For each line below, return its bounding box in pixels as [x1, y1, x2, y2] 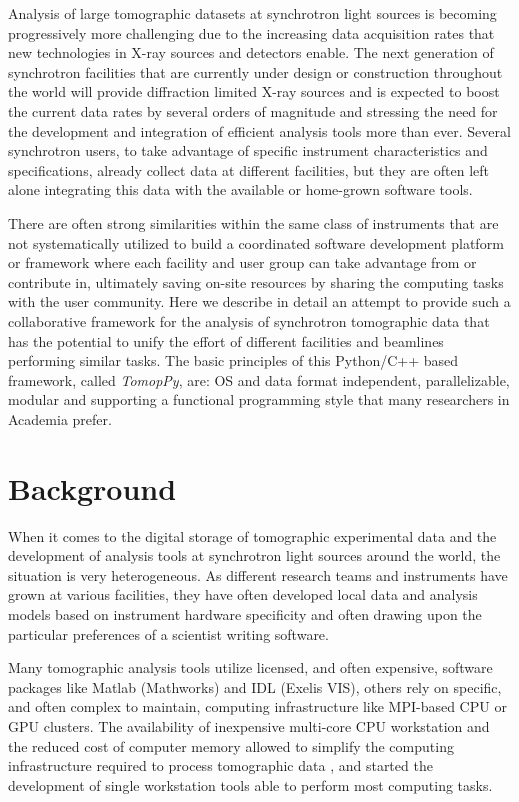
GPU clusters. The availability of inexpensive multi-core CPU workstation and [8, 715, 490, 736]
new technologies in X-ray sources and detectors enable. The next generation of [8, 42, 494, 63]
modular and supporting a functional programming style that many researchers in [8, 389, 510, 410]
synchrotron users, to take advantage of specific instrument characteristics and [8, 140, 488, 161]
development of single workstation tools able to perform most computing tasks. [8, 774, 493, 795]
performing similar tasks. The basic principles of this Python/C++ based [8, 350, 459, 371]
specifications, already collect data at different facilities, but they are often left [8, 159, 490, 180]
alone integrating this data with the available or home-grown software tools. [8, 179, 473, 200]
